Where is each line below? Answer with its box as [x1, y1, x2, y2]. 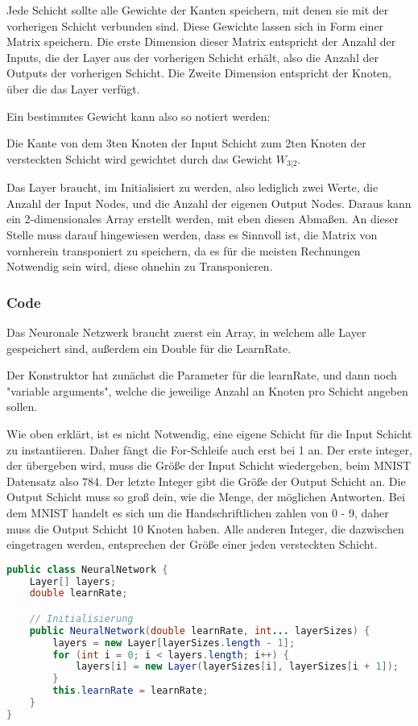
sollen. [6, 398, 38, 415]
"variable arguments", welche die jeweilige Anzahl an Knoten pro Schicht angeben [6, 382, 408, 399]
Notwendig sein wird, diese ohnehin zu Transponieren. [6, 258, 273, 275]
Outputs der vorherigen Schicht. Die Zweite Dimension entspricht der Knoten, [6, 64, 391, 81]
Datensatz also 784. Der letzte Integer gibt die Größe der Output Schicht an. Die [6, 472, 406, 489]
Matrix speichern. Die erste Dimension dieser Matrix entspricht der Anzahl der [6, 33, 396, 50]
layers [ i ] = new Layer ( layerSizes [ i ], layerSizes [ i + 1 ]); [75, 661, 399, 673]
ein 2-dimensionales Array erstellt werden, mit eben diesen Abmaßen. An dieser [6, 210, 399, 227]
